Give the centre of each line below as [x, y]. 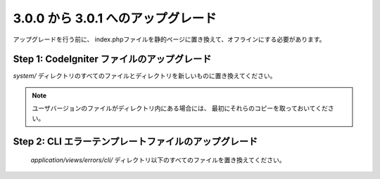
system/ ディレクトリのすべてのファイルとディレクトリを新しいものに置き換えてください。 [145, 76]
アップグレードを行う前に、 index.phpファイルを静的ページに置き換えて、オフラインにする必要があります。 [169, 39]
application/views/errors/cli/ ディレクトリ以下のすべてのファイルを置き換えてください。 [158, 160]
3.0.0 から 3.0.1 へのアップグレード [115, 18]
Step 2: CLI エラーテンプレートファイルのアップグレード [135, 141]
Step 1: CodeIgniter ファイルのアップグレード [112, 59]
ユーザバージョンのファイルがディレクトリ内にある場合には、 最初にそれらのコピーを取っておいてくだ [180, 108]
